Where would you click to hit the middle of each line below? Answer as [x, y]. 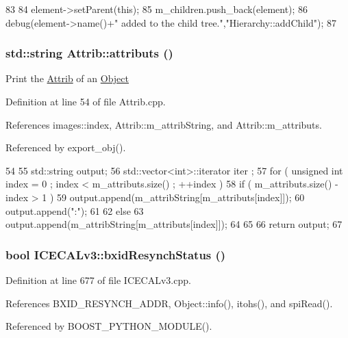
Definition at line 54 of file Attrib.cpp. [86, 101]
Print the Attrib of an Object [67, 78]
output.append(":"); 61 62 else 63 [75, 210]
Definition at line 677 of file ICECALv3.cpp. [98, 279]
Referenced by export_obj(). [66, 147]
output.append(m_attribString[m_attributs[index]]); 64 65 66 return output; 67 [174, 224]
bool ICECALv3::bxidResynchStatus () [116, 254]
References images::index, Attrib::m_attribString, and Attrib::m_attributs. [164, 124]
